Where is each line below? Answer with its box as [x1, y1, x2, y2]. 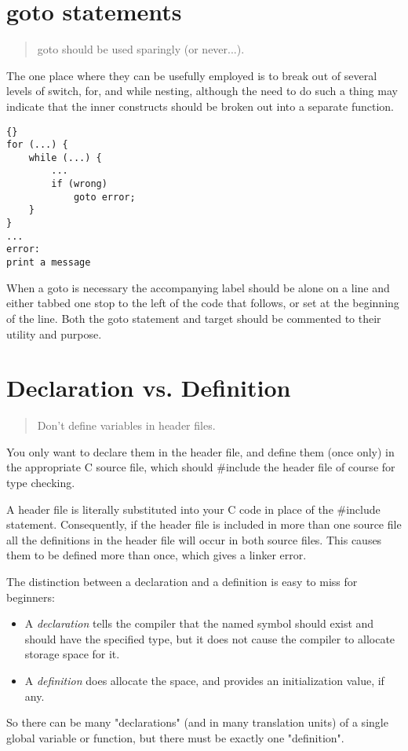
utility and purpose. [6, 325, 102, 342]
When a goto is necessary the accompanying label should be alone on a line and [6, 279, 390, 295]
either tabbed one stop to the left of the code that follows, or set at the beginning [6, 295, 399, 311]
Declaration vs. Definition [6, 372, 291, 404]
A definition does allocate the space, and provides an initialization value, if [24, 672, 384, 688]
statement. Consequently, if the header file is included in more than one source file [6, 516, 402, 533]
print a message [6, 257, 91, 269]
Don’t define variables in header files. [37, 417, 216, 434]
